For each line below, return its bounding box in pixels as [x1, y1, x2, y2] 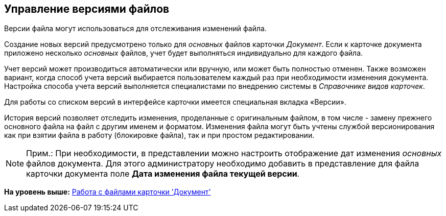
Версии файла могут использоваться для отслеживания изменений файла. [4, 24, 267, 33]
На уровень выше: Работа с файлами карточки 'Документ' [4, 187, 211, 197]
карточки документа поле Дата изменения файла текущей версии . [26, 169, 300, 179]
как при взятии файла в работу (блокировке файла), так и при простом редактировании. [4, 131, 315, 140]
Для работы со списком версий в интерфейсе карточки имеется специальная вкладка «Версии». [4, 98, 346, 107]
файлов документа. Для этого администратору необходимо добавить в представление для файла [26, 158, 419, 169]
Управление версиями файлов [4, 3, 170, 15]
